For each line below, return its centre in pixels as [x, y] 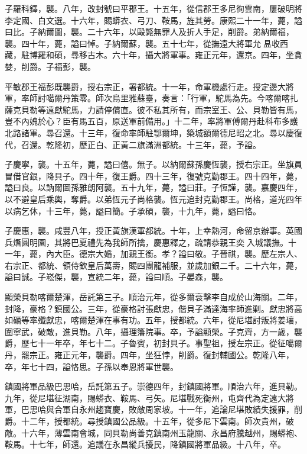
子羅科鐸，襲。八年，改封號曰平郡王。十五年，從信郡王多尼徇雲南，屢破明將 [153, 8]
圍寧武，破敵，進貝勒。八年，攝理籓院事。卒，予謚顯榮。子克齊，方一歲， [149, 331]
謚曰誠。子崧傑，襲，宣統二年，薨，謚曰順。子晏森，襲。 [116, 277]
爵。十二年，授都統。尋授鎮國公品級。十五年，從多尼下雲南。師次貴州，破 [149, 421]
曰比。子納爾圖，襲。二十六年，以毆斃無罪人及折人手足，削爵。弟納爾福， [149, 32]
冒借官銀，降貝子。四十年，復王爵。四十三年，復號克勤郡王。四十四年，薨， [153, 176]
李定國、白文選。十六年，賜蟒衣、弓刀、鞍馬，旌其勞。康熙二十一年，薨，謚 [153, 20]
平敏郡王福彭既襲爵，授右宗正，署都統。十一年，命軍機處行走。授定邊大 [145, 86]
